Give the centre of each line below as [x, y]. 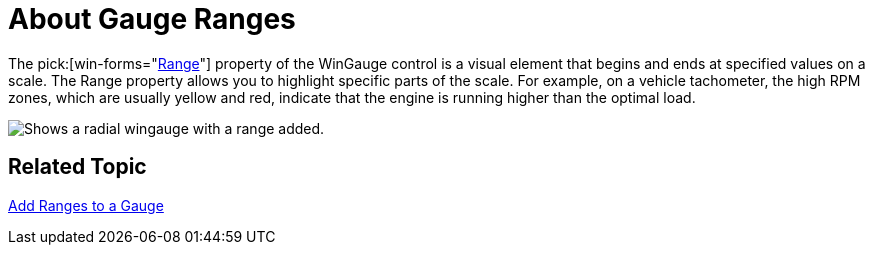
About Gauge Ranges [152, 19]
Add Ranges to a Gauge [86, 205]
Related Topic [77, 167]
